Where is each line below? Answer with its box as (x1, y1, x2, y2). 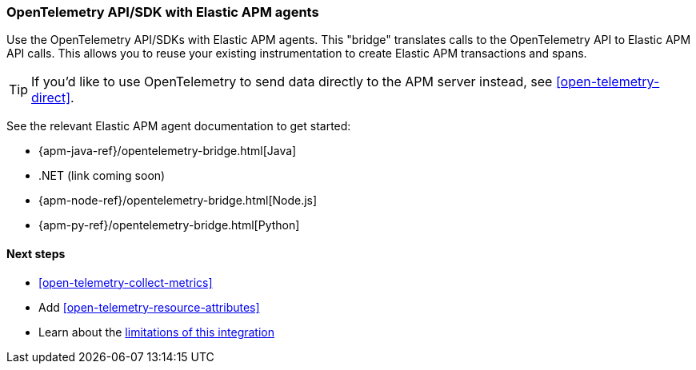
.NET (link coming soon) (38, 169, 166, 183)
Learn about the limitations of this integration (38, 324, 274, 339)
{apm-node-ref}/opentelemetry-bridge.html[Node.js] (38, 193, 318, 208)
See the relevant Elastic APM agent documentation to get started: (6, 119, 351, 133)
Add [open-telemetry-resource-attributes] (38, 300, 260, 314)
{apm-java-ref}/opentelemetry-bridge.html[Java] (38, 144, 297, 158)
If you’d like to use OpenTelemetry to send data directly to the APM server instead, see (31, 74, 553, 90)
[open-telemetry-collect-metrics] (38, 275, 213, 289)
